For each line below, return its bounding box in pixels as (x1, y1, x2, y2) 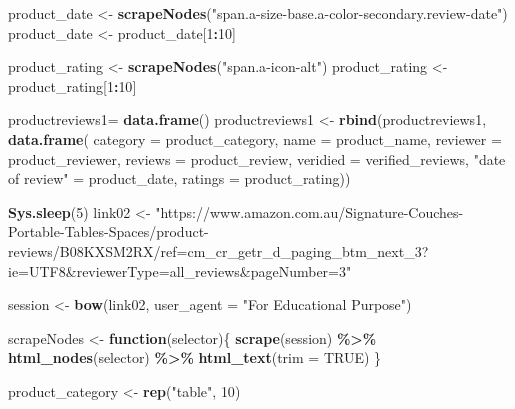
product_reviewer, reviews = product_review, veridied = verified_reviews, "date (8, 148, 506, 169)
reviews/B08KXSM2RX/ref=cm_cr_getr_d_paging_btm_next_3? (8, 240, 429, 261)
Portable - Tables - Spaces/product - (8, 221, 209, 242)
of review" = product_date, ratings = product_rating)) (8, 168, 351, 189)
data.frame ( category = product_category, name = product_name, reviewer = (8, 128, 502, 149)
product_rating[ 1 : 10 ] (8, 75, 137, 96)
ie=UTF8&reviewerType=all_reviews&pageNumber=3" (8, 260, 352, 281)
